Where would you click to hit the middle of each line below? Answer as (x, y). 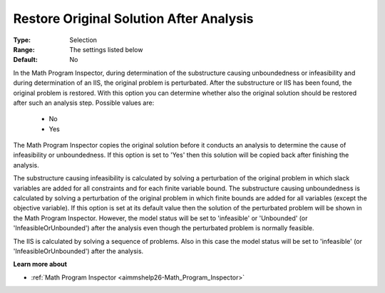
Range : (24, 49)
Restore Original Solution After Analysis (133, 19)
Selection (83, 40)
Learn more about (40, 264)
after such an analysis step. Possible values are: (84, 103)
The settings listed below (106, 49)
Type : (22, 40)
